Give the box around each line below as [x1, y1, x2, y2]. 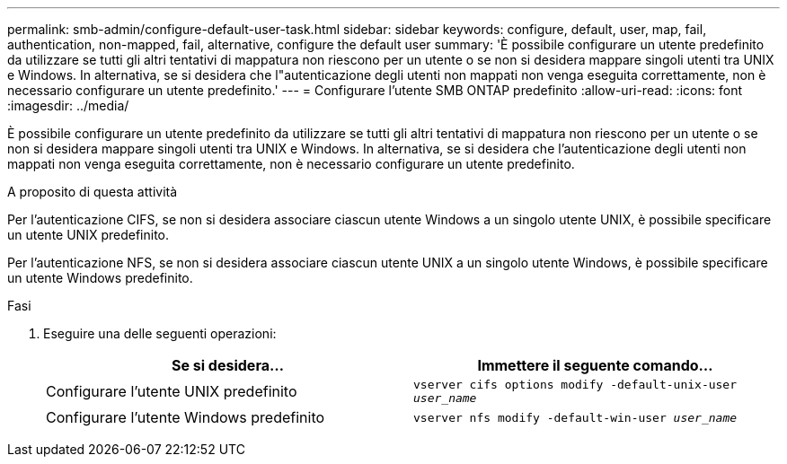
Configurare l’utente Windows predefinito [46, 408, 325, 426]
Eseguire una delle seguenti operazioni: [43, 326, 277, 341]
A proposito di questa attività [7, 184, 178, 199]
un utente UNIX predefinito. [7, 227, 170, 242]
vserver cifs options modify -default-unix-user [413, 378, 738, 391]
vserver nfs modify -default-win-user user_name [413, 410, 738, 425]
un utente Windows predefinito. [7, 270, 193, 285]
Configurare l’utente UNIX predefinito [46, 382, 297, 400]
